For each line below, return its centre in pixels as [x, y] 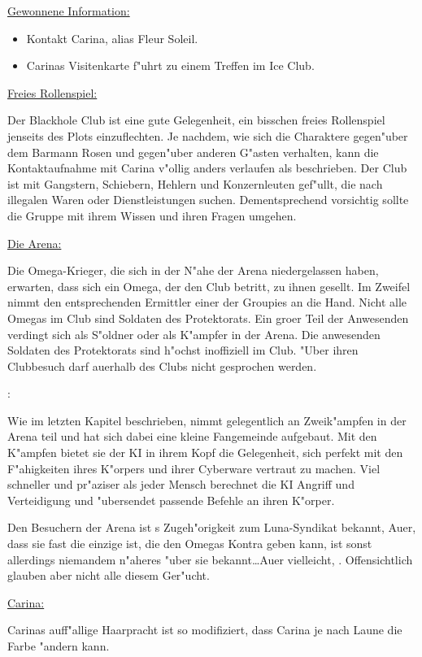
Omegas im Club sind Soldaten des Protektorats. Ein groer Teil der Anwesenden [208, 318]
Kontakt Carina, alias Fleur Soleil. [112, 38]
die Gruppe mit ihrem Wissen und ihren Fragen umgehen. [152, 215]
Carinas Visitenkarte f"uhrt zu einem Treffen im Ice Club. [170, 65]
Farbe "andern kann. [59, 646]
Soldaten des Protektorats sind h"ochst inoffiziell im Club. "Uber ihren [183, 350]
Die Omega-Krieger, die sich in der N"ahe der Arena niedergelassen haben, [193, 270]
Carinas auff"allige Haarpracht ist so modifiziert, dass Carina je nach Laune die [205, 630]
